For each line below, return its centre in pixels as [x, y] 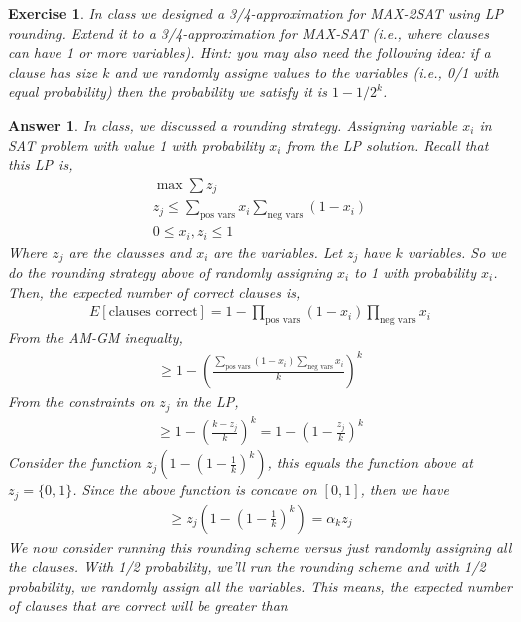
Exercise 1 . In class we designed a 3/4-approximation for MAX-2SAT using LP [256, 13]
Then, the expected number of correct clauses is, [154, 291]
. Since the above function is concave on [194, 489]
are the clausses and [130, 251]
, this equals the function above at [370, 462]
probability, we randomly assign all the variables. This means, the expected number [260, 585]
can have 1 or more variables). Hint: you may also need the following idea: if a [249, 52]
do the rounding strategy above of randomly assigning [170, 272]
